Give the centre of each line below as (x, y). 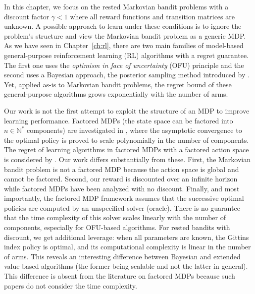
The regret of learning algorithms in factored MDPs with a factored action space (127, 149)
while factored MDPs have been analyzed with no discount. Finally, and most (122, 188)
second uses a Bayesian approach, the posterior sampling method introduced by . (127, 75)
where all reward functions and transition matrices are (152, 16)
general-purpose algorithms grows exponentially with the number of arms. (116, 94)
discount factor (27, 16)
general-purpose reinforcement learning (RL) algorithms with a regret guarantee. (127, 55)
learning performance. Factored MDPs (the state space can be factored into (119, 120)
